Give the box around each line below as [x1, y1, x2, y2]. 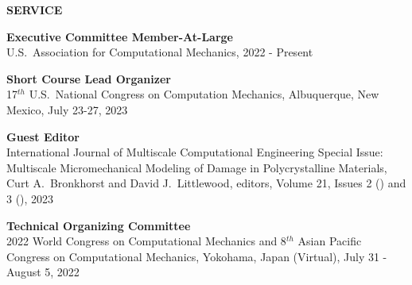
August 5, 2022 [6, 264, 80, 280]
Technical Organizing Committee [6, 217, 191, 233]
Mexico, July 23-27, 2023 [6, 101, 128, 117]
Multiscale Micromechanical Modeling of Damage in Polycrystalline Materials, [6, 159, 387, 175]
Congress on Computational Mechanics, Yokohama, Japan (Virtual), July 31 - [6, 248, 387, 264]
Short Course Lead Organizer [6, 70, 171, 87]
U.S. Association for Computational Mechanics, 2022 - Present [6, 44, 313, 60]
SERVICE [6, 2, 63, 17]
